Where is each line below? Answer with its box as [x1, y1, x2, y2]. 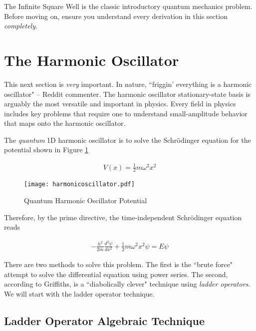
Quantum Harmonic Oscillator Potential [24, 195, 147, 206]
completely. [4, 20, 38, 31]
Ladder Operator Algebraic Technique [4, 313, 205, 328]
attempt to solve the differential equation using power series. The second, [4, 269, 228, 279]
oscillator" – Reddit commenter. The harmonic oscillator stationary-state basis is [4, 88, 251, 99]
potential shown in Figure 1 [4, 144, 89, 155]
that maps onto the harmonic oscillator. [4, 118, 126, 128]
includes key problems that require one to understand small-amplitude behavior [4, 108, 248, 118]
